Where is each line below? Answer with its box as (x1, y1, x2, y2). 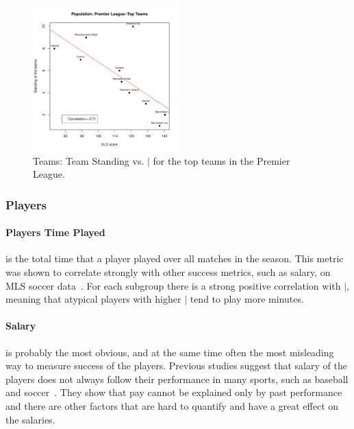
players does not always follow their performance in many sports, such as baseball (5, 371, 349, 386)
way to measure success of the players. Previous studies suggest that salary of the (5, 358, 347, 373)
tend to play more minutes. (190, 292, 304, 306)
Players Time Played (5, 225, 105, 240)
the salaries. (5, 412, 55, 426)
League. (33, 167, 65, 181)
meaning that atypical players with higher (5, 292, 181, 306)
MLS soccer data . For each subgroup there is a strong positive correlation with (5, 278, 341, 292)
